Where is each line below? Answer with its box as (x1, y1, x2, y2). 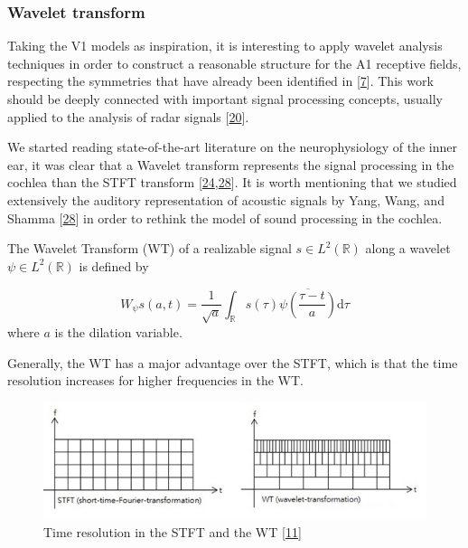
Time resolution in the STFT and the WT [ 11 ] (43, 523, 302, 542)
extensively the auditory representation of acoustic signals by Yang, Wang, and (7, 190, 445, 209)
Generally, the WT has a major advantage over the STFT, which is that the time (7, 353, 458, 372)
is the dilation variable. (54, 322, 183, 341)
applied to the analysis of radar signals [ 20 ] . (7, 107, 249, 126)
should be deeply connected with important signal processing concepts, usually (7, 90, 444, 108)
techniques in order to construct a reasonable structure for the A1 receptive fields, (7, 53, 462, 72)
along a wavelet (365, 239, 451, 258)
